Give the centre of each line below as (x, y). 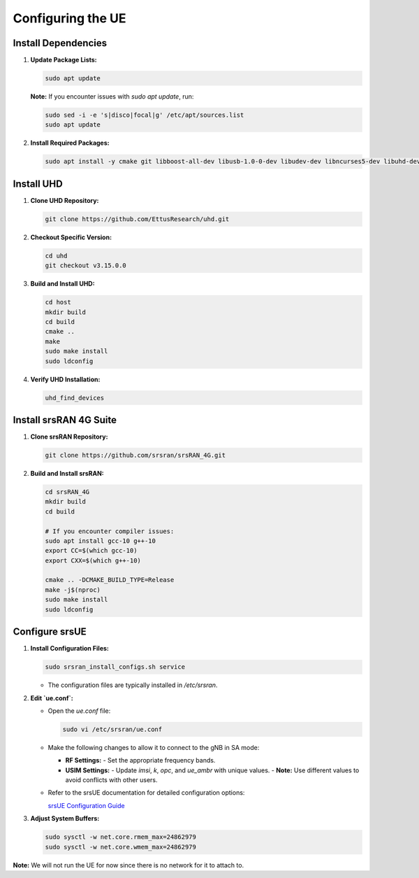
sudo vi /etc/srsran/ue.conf (112, 729)
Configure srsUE (50, 632)
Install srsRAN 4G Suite (65, 420)
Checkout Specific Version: (71, 237)
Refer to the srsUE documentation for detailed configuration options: (146, 793)
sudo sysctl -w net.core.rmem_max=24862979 (121, 837)
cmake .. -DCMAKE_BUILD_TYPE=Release (110, 580)
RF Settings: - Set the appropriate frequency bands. (140, 760)
